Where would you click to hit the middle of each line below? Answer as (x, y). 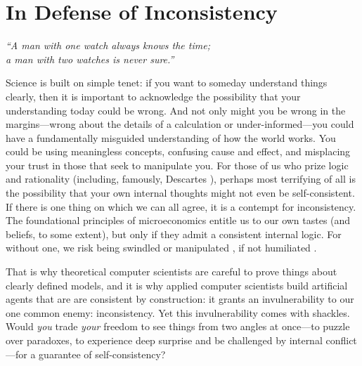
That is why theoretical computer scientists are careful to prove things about (172, 272)
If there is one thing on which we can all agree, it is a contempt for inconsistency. (181, 206)
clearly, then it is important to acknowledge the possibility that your (153, 96)
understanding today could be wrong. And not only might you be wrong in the (176, 110)
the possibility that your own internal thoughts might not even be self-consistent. (180, 193)
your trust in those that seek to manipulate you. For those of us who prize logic (177, 165)
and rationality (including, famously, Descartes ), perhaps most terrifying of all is (181, 179)
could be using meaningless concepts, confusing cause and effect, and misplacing (178, 151)
